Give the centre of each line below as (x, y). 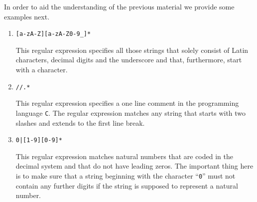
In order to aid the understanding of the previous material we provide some (119, 6)
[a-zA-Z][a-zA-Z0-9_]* (53, 34)
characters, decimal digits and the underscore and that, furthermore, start (129, 60)
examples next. (27, 16)
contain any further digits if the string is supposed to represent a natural (127, 185)
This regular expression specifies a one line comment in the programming (127, 103)
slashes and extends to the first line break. (80, 122)
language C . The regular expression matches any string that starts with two (131, 112)
